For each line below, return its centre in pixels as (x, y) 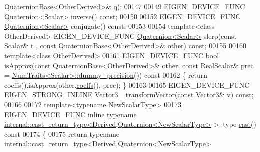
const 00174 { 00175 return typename (62, 134)
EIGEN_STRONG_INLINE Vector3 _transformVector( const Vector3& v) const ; (129, 95)
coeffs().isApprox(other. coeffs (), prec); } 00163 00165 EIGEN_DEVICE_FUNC (127, 85)
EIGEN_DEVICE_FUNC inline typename (70, 114)
